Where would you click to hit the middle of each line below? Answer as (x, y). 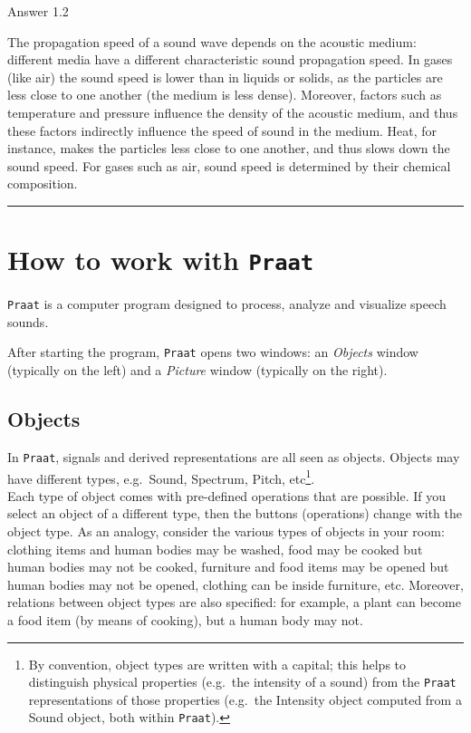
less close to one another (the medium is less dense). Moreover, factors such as (225, 95)
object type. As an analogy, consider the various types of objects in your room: (226, 530)
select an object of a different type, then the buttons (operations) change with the (235, 513)
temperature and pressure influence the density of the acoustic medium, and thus (233, 112)
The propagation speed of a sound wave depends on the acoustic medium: (212, 41)
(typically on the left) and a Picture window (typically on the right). (197, 370)
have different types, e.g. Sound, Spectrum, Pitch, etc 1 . (161, 477)
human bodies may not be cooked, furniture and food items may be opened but (228, 567)
